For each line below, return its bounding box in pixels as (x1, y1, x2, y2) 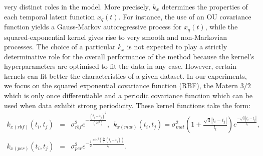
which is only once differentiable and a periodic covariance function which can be (4, 90, 253, 101)
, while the (205, 21, 238, 32)
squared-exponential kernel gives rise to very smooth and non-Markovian (4, 31, 227, 42)
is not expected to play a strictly (127, 41, 227, 52)
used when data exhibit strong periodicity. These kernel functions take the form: (4, 100, 251, 110)
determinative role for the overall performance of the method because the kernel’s (4, 51, 254, 61)
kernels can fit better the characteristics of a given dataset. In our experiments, (4, 70, 247, 81)
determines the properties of (161, 1, 248, 11)
